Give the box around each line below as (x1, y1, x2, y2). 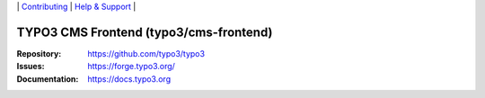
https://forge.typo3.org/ (87, 61, 175, 72)
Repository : (16, 48, 62, 58)
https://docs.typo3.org (87, 73, 171, 85)
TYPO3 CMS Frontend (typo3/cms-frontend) (16, 24, 273, 40)
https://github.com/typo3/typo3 (87, 48, 206, 58)
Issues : (16, 61, 45, 72)
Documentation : (16, 73, 79, 85)
